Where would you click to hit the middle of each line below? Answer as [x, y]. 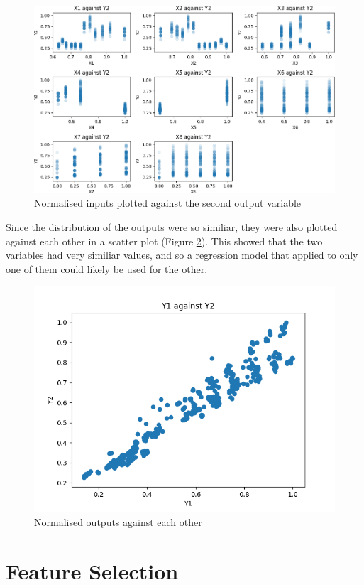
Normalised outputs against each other [118, 522]
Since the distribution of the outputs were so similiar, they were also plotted [172, 227]
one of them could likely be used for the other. [107, 268]
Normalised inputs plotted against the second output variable [168, 203]
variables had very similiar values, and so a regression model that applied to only [182, 255]
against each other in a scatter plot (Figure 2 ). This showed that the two [164, 241]
